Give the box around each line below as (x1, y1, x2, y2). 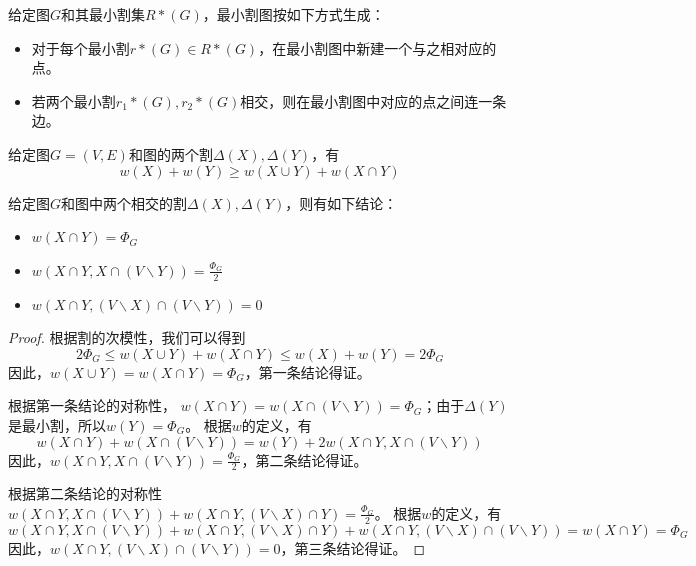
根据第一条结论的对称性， (8, 395, 176, 416)
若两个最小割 (31, 90, 116, 111)
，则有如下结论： (285, 192, 398, 213)
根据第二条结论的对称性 (8, 483, 162, 504)
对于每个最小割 (31, 37, 130, 58)
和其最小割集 (61, 4, 146, 24)
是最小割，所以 (8, 414, 106, 435)
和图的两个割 (128, 143, 213, 164)
